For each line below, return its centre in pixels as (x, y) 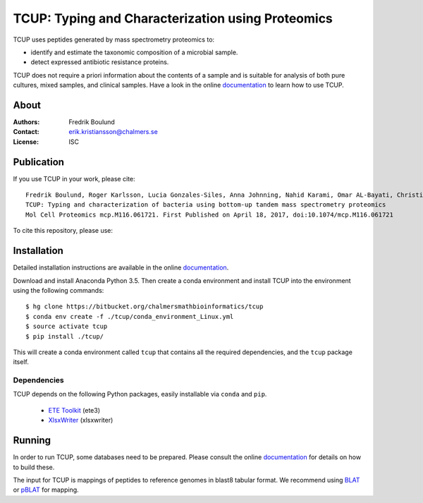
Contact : (26, 132)
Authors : (26, 122)
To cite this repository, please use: (63, 231)
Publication (39, 162)
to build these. (34, 467)
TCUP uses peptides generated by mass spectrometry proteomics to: (114, 40)
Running (32, 441)
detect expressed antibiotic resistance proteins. (100, 62)
